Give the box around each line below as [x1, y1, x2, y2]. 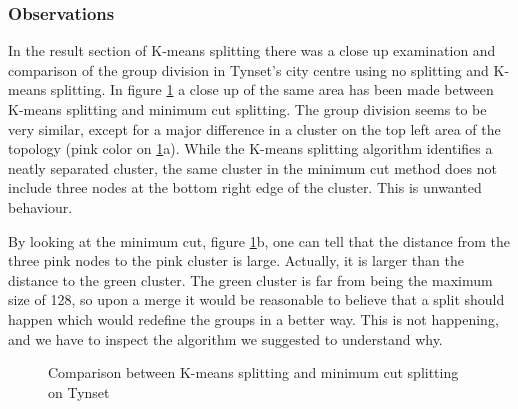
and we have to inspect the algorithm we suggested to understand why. [8, 328, 443, 349]
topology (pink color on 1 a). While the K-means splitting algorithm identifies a [8, 138, 493, 159]
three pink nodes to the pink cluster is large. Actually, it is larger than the [8, 250, 464, 271]
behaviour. [8, 196, 73, 217]
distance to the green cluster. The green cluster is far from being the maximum [8, 269, 493, 290]
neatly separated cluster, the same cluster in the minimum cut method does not [8, 157, 497, 178]
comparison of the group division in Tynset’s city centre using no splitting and [8, 59, 489, 80]
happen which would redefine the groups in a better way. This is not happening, [8, 308, 499, 329]
